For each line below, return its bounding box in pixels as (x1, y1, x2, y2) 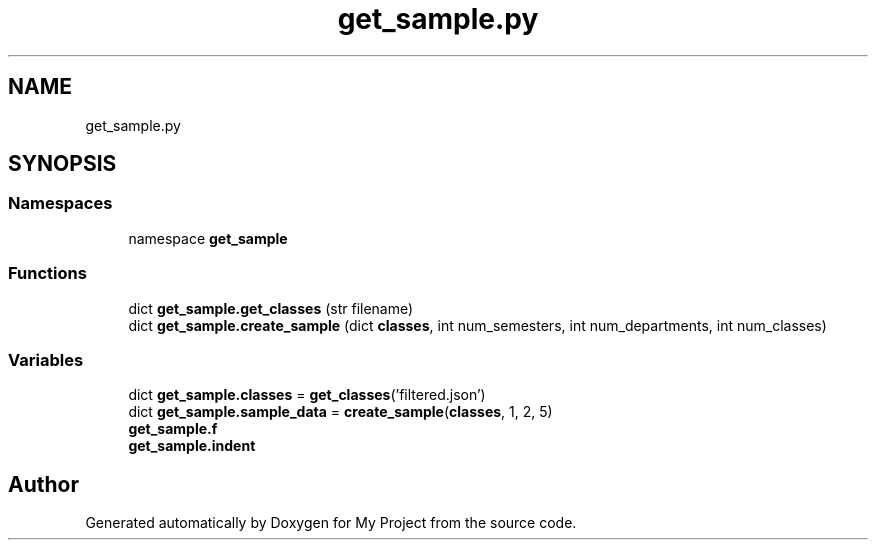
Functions (8, 263, 87, 284)
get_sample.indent (128, 437, 256, 455)
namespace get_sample (128, 229, 288, 247)
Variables (8, 349, 84, 370)
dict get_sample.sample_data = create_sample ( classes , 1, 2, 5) (128, 403, 553, 421)
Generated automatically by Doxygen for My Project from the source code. (85, 514, 577, 532)
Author (8, 471, 79, 497)
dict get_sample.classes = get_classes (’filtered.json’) (128, 386, 486, 404)
